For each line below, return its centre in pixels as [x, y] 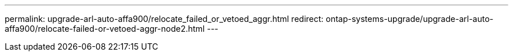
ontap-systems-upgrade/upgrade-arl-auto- [410, 19]
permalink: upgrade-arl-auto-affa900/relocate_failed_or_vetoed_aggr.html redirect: [164, 19]
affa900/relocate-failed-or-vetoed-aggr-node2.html [105, 29]
